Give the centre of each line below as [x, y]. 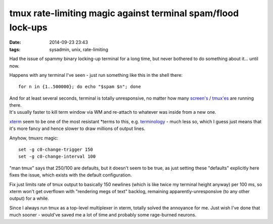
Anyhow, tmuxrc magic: [34, 138]
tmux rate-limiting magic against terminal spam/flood [124, 13]
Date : [15, 42]
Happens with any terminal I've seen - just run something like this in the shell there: [96, 75]
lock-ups [28, 27]
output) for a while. [29, 198]
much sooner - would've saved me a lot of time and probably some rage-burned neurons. [103, 215]
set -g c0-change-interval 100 [57, 156]
